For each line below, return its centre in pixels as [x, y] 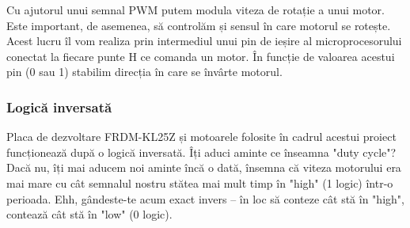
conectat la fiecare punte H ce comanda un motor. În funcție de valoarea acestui [201, 56]
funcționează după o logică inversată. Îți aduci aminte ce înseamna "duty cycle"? [201, 152]
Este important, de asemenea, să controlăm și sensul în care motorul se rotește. [199, 25]
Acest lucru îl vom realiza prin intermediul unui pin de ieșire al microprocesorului [204, 41]
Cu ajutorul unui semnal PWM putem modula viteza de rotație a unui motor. [196, 9]
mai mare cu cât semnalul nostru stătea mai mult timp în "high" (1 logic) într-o [200, 182]
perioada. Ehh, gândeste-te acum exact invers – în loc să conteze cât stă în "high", [205, 198]
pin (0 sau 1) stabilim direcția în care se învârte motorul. [144, 72]
